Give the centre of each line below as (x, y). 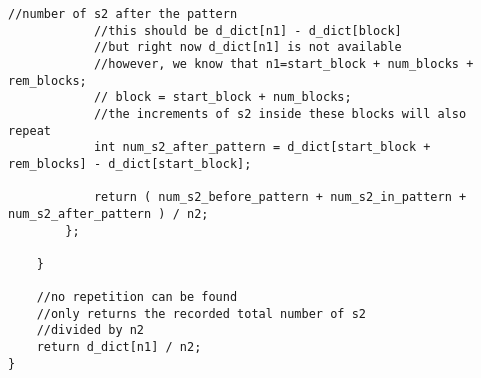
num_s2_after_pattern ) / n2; (108, 213)
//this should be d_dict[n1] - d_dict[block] (247, 30)
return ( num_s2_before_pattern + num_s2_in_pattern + (280, 197)
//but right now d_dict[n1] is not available (247, 47)
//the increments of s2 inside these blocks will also (280, 113)
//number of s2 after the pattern (123, 14)
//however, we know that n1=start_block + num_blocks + (283, 63)
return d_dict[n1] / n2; (119, 347)
